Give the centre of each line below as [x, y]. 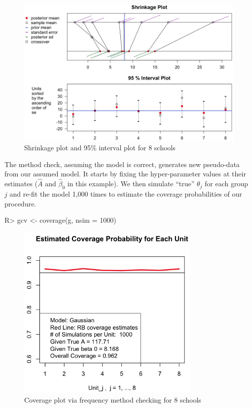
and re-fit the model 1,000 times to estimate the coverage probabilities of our [126, 193]
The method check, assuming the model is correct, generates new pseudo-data [122, 164]
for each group [227, 184]
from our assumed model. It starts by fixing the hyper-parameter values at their [125, 174]
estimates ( [21, 184]
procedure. [20, 203]
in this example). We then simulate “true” [131, 184]
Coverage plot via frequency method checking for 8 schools [113, 399]
